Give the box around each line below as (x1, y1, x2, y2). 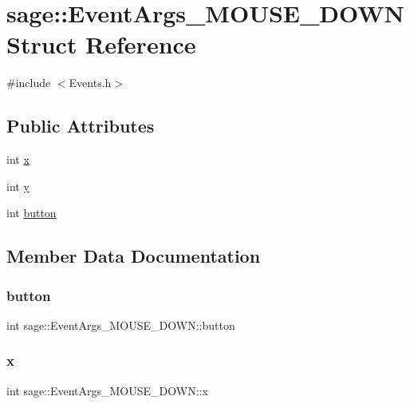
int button (6, 204, 57, 221)
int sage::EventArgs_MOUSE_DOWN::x (6, 382, 208, 398)
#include (6, 74, 51, 91)
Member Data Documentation (6, 244, 261, 268)
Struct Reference (6, 28, 196, 61)
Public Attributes (6, 113, 155, 138)
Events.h (69, 74, 112, 91)
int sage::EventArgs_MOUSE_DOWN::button (6, 316, 235, 333)
